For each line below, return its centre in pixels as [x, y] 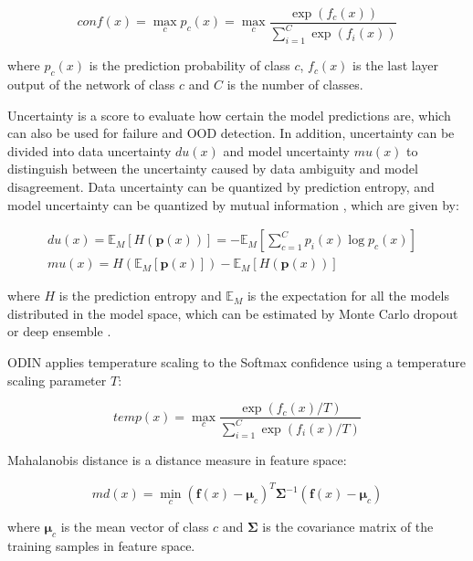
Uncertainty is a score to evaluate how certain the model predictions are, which [229, 115]
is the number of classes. [295, 84]
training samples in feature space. [101, 545]
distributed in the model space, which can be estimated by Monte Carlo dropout [233, 313]
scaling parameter [57, 380]
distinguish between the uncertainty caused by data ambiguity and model [213, 169]
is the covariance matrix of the [348, 526]
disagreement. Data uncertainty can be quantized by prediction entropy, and [221, 186]
